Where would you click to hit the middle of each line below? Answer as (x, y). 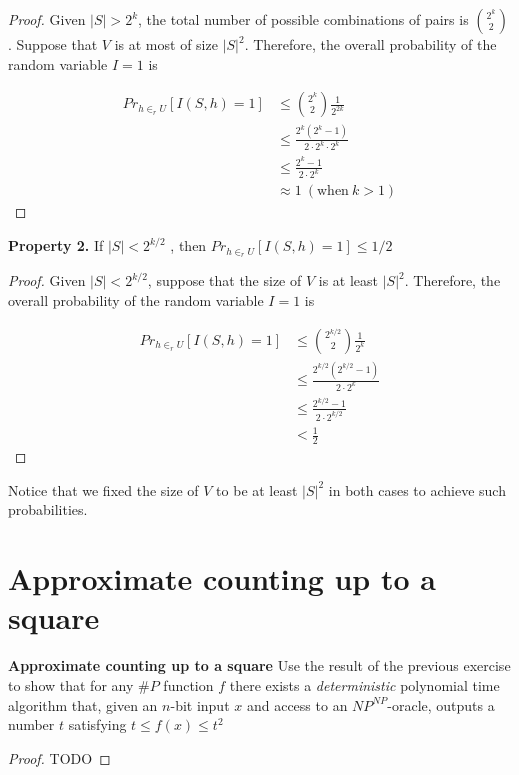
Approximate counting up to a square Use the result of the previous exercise (259, 665)
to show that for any (71, 684)
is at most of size (166, 44)
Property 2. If (56, 245)
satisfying (97, 724)
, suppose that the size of (224, 280)
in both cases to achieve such (417, 489)
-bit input (200, 704)
